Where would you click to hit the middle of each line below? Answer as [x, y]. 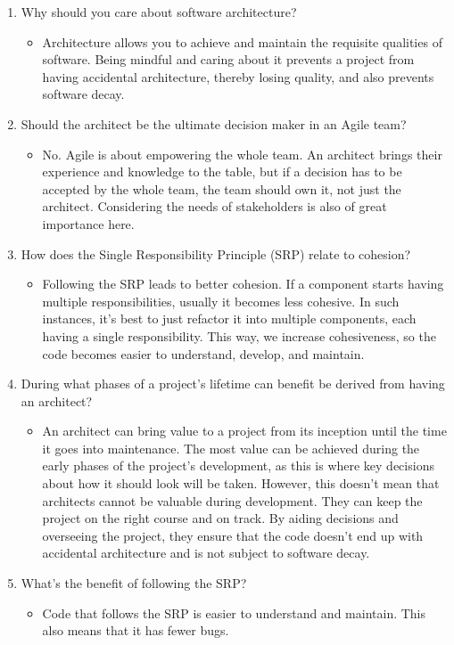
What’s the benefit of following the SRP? [134, 583]
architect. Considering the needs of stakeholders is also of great [215, 206]
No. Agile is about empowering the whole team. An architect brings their [242, 154]
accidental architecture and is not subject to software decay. [206, 553]
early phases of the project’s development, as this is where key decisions [238, 465]
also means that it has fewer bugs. [136, 630]
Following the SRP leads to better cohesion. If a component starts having [243, 284]
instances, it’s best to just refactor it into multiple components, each [229, 318]
